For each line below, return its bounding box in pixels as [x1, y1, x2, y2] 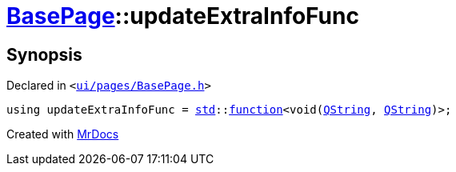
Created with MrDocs [6, 127, 119, 142]
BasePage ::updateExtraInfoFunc [6, 2, 359, 30]
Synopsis [6, 44, 82, 65]
